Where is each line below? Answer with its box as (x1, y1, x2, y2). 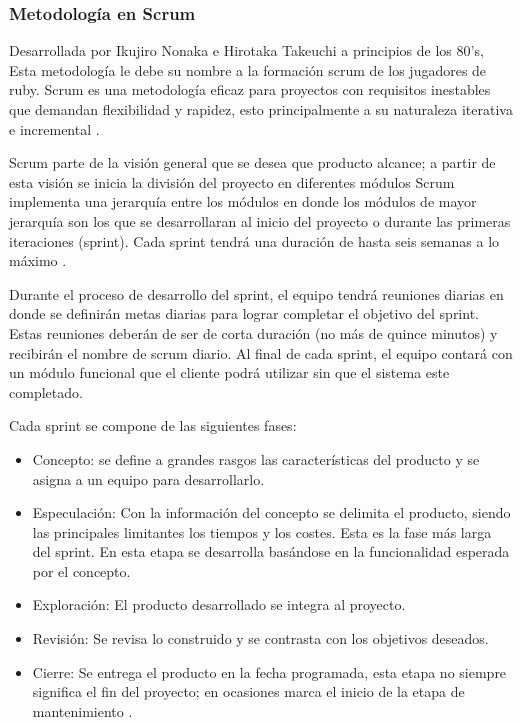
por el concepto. (32, 560, 131, 581)
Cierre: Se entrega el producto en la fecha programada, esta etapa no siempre (32, 661, 507, 682)
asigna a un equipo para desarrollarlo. (32, 468, 265, 489)
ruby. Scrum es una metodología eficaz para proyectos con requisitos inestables (9, 79, 491, 100)
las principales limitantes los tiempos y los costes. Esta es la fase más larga (32, 521, 492, 542)
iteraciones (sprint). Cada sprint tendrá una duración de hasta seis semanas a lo (9, 230, 500, 251)
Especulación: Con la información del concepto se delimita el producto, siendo (32, 502, 511, 523)
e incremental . (9, 118, 100, 139)
